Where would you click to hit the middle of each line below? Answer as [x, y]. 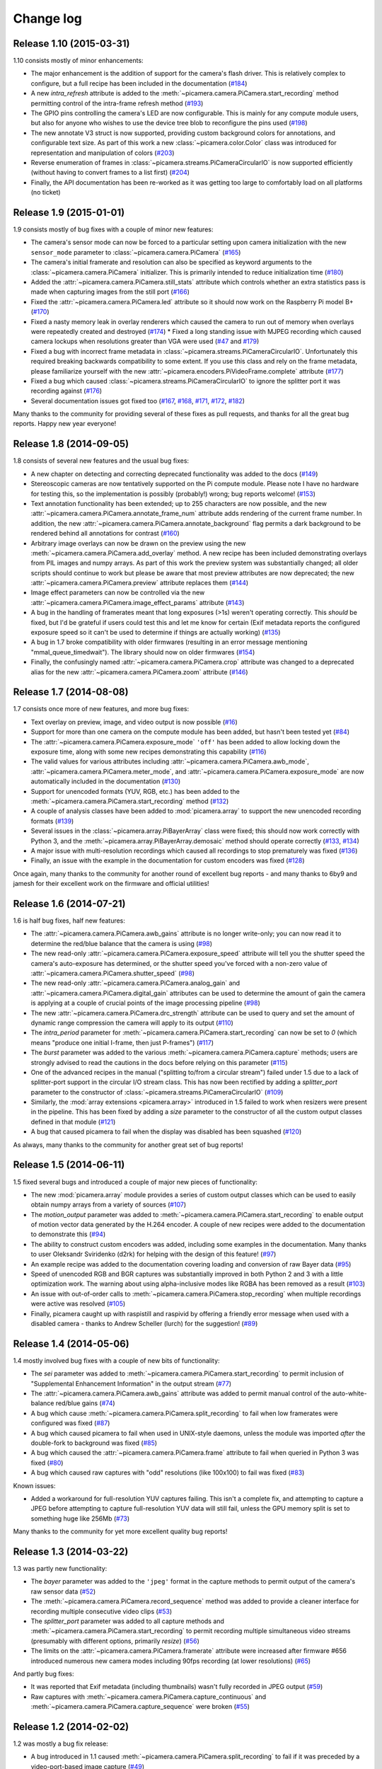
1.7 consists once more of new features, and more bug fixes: [101, 709]
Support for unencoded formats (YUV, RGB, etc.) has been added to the [135, 791]
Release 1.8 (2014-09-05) [71, 444]
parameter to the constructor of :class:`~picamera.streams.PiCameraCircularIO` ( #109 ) [157, 1092]
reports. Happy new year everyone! [65, 424]
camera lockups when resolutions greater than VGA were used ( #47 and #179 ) [145, 341]
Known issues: [34, 1485]
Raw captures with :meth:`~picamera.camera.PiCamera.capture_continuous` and [149, 1696]
